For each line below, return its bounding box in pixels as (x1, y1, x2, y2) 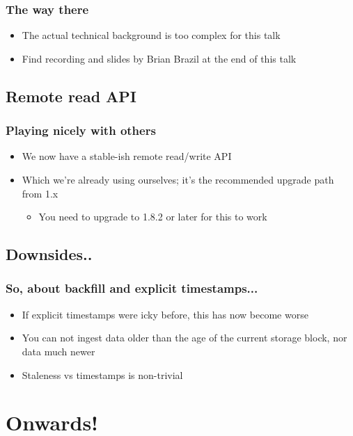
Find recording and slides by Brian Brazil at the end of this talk (22, 51, 297, 65)
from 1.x (22, 186, 58, 200)
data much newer (22, 344, 95, 358)
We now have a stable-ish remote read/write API (22, 149, 232, 163)
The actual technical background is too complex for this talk (22, 28, 281, 42)
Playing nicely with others (6, 122, 156, 139)
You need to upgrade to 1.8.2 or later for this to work (38, 209, 267, 224)
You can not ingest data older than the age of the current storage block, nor (22, 330, 347, 345)
